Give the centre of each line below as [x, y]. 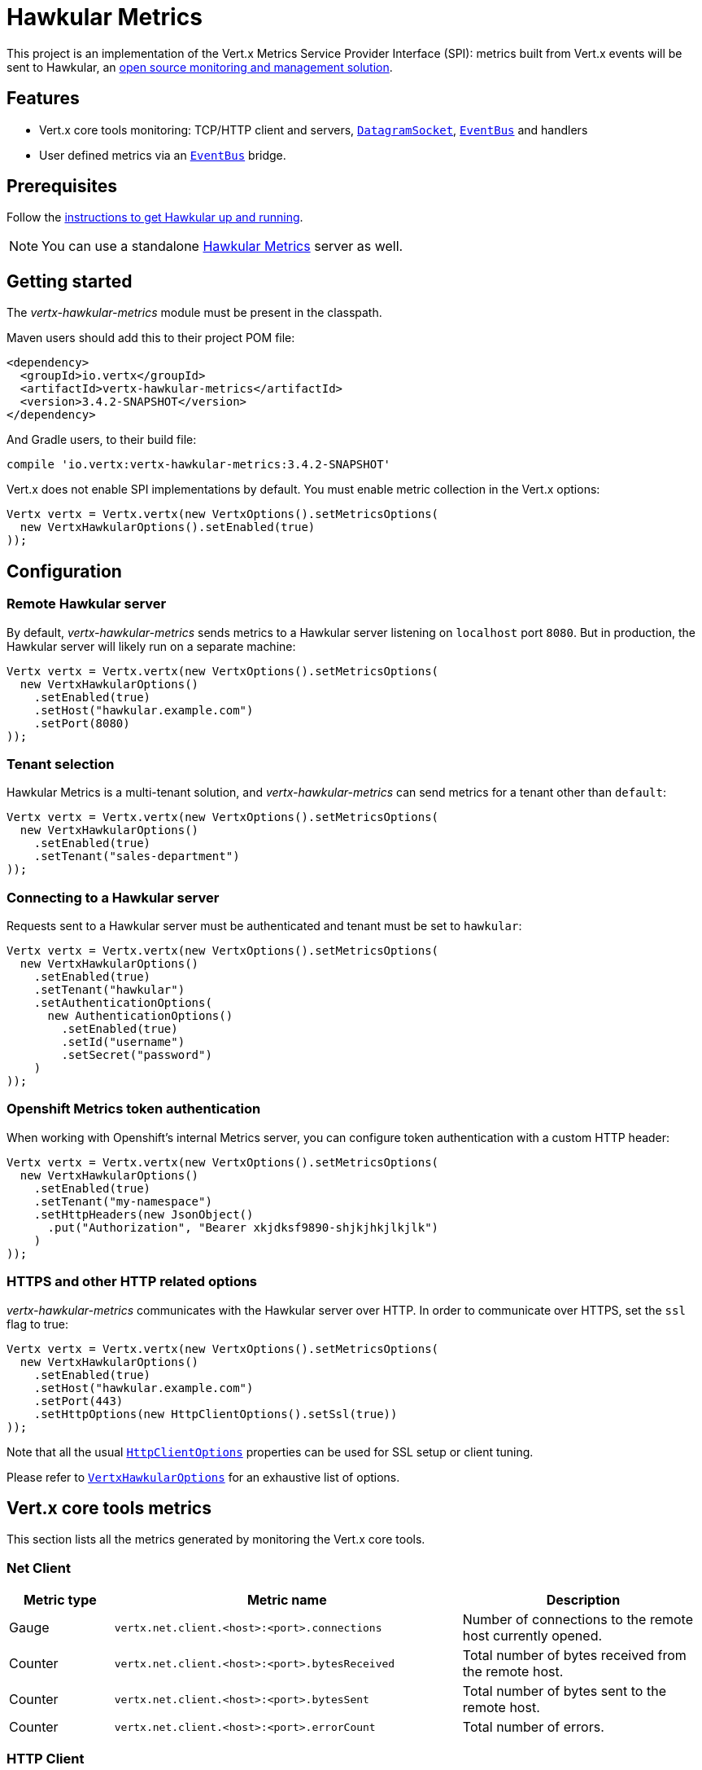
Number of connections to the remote [578, 1620]
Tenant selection [61, 764]
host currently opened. [532, 1636]
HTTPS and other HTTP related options [132, 1282]
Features [43, 99]
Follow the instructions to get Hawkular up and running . [155, 217]
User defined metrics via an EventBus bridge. [163, 155]
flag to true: [38, 1324]
